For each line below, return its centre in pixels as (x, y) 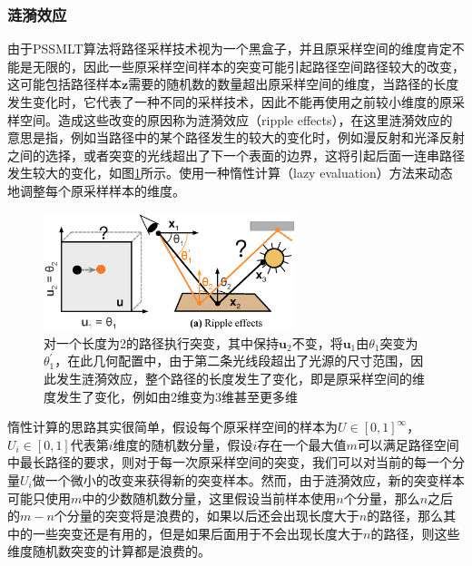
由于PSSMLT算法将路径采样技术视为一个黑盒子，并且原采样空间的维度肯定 (230, 49)
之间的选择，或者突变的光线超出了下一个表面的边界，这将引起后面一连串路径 (236, 155)
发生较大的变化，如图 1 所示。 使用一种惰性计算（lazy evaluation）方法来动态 (230, 173)
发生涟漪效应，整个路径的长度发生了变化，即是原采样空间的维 (240, 379)
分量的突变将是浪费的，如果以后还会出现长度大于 (213, 516)
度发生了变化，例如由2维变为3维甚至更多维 (171, 396)
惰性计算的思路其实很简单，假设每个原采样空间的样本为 (172, 427)
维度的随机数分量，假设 (183, 444)
